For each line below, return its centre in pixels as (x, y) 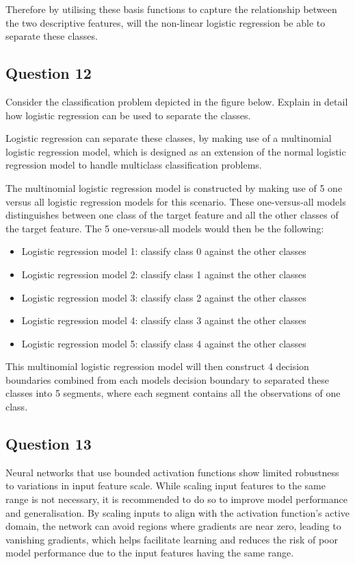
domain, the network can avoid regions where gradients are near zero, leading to (173, 526)
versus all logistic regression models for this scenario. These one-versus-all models (176, 201)
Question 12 (49, 73)
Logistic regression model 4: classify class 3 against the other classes (164, 320)
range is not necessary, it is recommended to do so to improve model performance (176, 499)
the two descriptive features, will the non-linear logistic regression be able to (166, 22)
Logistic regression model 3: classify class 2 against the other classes (164, 297)
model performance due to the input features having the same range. (150, 553)
